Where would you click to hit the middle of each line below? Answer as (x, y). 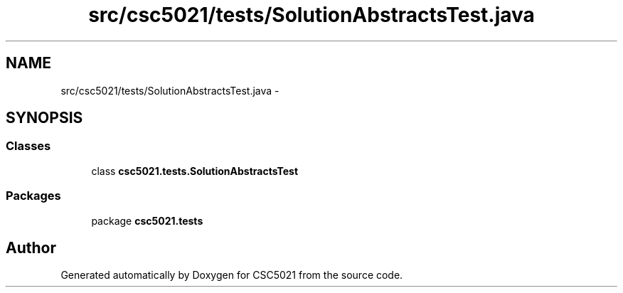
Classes (28, 146)
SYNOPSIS (44, 118)
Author (31, 247)
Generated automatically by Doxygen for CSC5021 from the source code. (232, 275)
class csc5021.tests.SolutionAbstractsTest (195, 171)
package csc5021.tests (147, 220)
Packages (33, 196)
